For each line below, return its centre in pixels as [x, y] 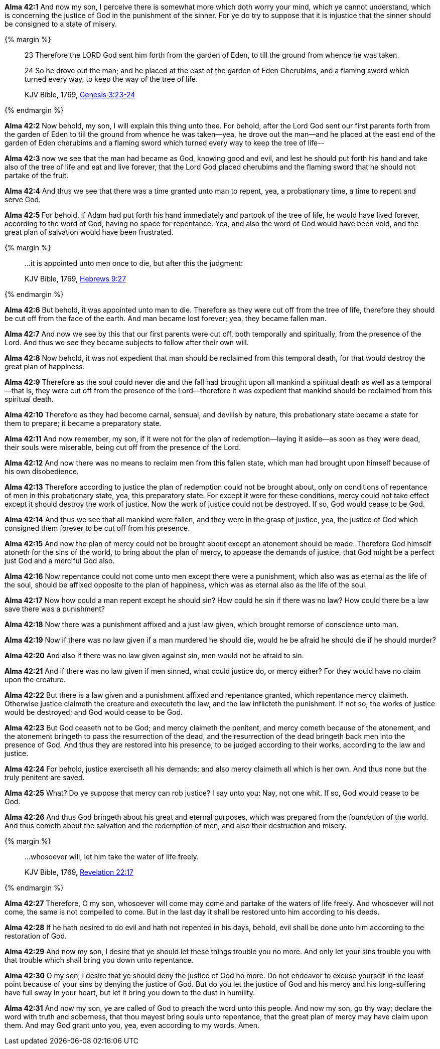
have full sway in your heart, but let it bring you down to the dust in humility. [130, 993]
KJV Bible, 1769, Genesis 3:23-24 [80, 95]
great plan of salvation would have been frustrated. [89, 232]
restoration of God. [36, 936]
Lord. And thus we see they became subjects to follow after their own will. [127, 342]
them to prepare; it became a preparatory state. [83, 423]
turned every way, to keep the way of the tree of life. [111, 79]
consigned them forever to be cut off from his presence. [97, 528]
